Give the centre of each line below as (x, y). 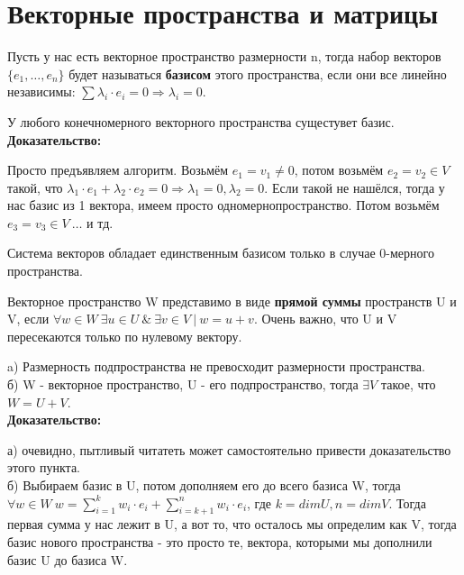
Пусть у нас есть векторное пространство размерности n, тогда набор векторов (224, 56)
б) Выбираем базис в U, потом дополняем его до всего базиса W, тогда (204, 485)
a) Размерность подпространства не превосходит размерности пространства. (216, 366)
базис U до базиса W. (68, 559)
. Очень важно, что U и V (325, 319)
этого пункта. (44, 467)
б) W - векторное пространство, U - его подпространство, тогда (183, 384)
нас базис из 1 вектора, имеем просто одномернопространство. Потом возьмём (223, 205)
